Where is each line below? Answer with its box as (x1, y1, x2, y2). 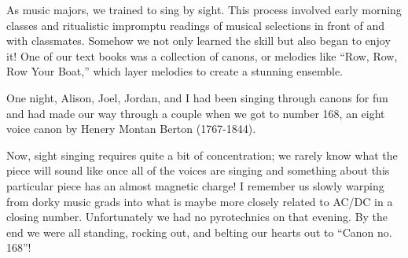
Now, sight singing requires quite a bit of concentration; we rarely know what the (6, 146, 398, 163)
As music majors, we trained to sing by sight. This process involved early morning (6, 2, 402, 17)
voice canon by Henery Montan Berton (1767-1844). (6, 120, 256, 137)
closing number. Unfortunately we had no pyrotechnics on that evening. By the (6, 208, 388, 225)
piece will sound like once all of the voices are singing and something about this (6, 162, 390, 179)
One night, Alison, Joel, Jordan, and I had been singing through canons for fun (6, 89, 388, 105)
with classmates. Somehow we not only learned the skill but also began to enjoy (6, 32, 391, 49)
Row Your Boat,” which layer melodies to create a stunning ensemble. (6, 63, 344, 79)
